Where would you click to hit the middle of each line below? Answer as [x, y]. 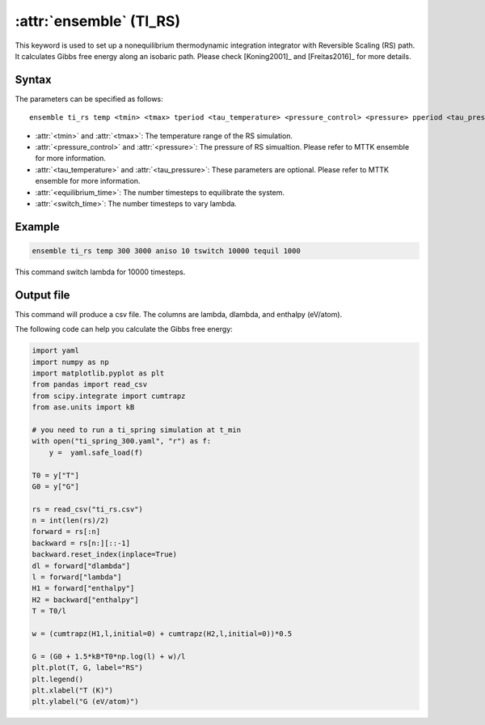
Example [37, 227]
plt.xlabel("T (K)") [72, 690]
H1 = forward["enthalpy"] [83, 588]
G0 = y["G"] [56, 486]
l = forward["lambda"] [77, 577]
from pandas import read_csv [90, 385]
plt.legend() [58, 679]
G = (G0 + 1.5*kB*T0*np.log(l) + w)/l [109, 656]
